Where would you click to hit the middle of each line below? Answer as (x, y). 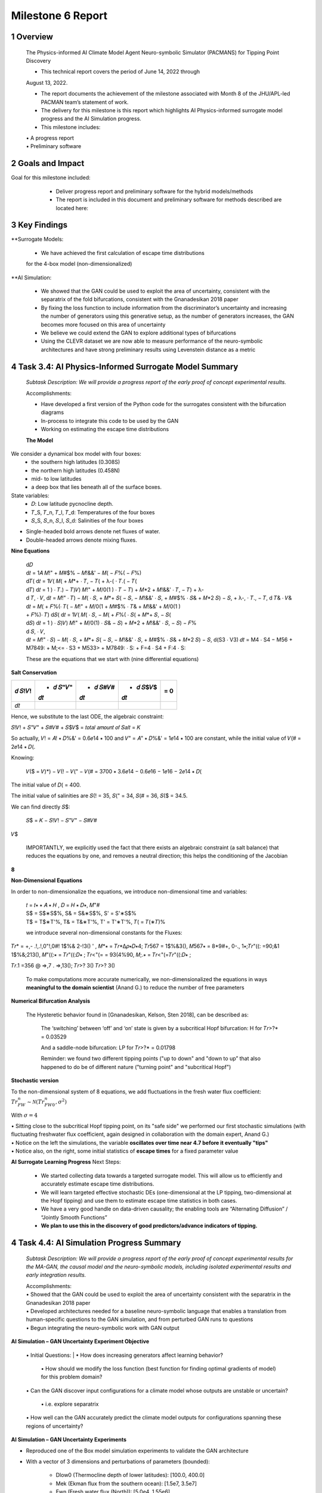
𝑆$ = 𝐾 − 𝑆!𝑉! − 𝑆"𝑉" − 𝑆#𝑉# (62, 821)
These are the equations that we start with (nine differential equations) (112, 659)
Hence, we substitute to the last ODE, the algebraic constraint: (87, 716)
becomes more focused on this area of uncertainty (103, 324)
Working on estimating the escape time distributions (105, 429)
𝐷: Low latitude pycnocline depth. (72, 504)
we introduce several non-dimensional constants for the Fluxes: (104, 933)
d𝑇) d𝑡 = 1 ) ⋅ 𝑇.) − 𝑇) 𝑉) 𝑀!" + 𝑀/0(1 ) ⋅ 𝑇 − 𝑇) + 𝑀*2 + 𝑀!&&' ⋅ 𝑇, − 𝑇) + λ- (115, 589)
